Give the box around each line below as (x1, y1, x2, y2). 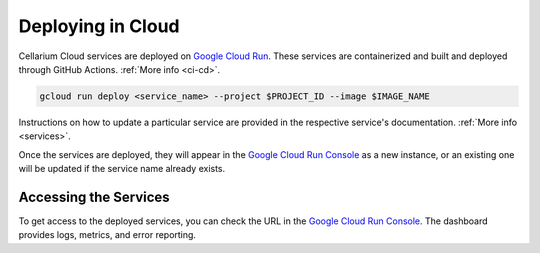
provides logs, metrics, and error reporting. (18, 229, 197, 241)
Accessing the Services (18, 188, 170, 205)
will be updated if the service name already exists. (18, 163, 226, 175)
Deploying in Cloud (18, 15, 180, 37)
